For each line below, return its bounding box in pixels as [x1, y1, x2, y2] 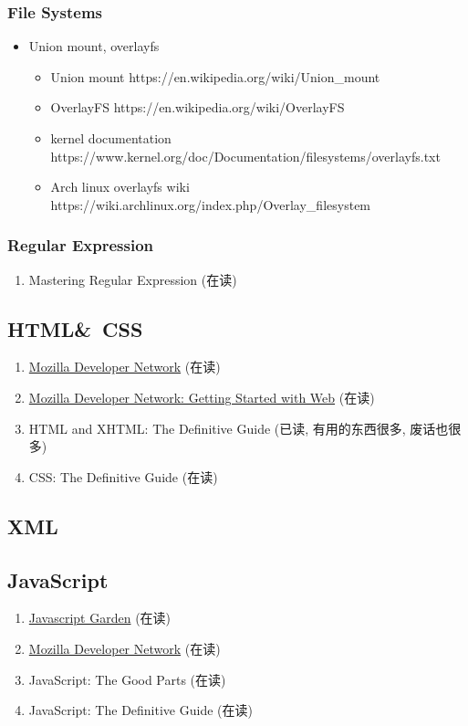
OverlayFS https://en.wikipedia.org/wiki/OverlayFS [50, 98, 345, 117]
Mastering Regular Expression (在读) [28, 269, 237, 289]
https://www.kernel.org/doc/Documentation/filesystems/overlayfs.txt [50, 146, 441, 165]
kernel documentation [50, 129, 172, 147]
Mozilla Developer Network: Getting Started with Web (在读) [28, 387, 375, 406]
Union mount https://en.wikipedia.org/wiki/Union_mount [50, 67, 380, 86]
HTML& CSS [7, 314, 143, 342]
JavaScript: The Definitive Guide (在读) [28, 700, 253, 720]
